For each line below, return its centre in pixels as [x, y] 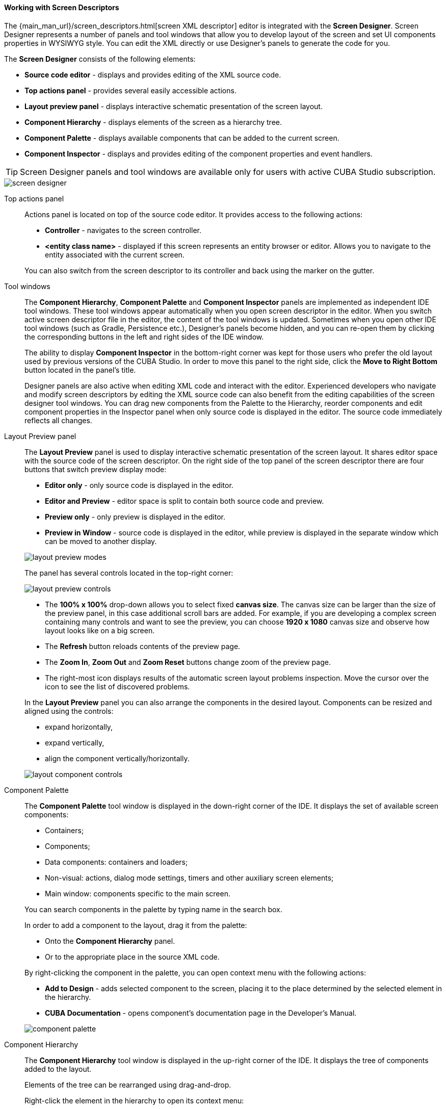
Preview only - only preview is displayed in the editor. [135, 517]
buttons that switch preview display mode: [96, 469]
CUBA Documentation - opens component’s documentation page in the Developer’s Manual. [201, 1013]
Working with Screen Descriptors [62, 7]
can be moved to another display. [101, 541]
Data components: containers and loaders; [116, 862]
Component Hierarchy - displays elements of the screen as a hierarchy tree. [153, 122]
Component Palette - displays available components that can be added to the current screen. [182, 138]
